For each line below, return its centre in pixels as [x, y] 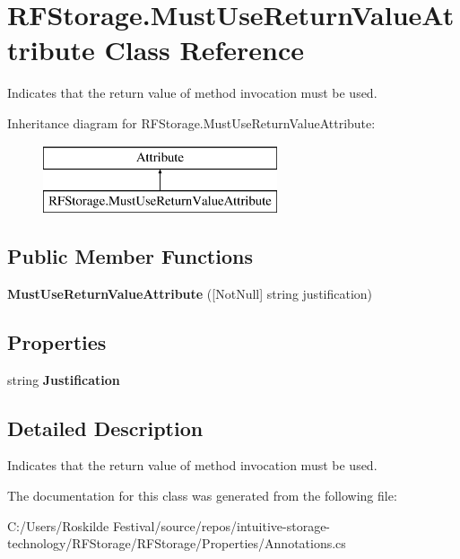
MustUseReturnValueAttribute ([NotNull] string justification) [190, 293]
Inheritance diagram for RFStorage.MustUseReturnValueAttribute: [191, 122]
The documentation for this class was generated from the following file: [202, 496]
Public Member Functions [130, 256]
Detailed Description [105, 428]
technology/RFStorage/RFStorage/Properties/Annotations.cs [177, 543]
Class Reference [204, 50]
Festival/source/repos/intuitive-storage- [221, 525]
